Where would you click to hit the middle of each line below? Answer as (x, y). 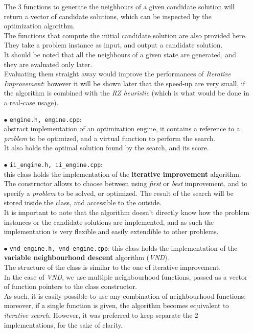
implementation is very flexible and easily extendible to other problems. (111, 231)
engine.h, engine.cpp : (46, 119)
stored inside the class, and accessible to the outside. (83, 202)
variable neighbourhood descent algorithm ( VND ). (87, 257)
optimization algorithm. (39, 26)
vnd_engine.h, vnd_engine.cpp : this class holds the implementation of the (123, 248)
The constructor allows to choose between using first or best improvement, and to (126, 183)
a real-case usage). (31, 102)
